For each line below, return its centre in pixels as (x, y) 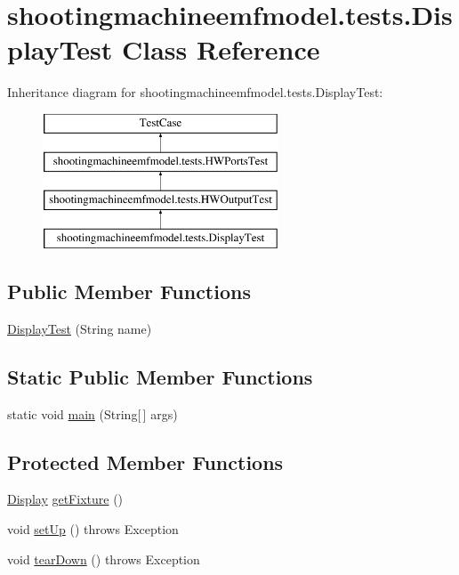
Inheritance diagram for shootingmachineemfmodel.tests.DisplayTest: (195, 92)
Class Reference (221, 49)
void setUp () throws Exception (93, 529)
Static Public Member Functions (160, 376)
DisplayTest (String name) (80, 328)
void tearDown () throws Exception (104, 559)
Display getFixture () (65, 499)
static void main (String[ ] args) (93, 413)
